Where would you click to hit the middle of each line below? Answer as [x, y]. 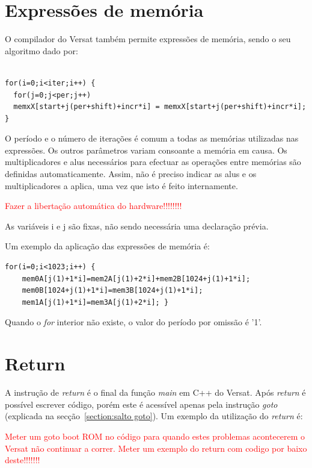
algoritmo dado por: [41, 50]
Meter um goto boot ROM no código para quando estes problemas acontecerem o [155, 436]
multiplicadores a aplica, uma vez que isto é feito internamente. [121, 185]
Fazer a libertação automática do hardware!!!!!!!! [93, 206]
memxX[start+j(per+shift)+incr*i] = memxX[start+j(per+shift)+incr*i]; [160, 107]
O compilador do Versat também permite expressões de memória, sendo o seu [148, 39]
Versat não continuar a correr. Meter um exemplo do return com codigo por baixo [156, 448]
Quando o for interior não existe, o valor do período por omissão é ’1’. [133, 322]
